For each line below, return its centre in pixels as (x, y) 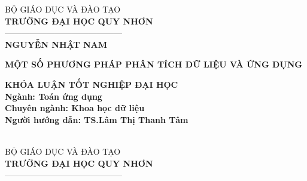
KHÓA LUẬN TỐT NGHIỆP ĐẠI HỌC (92, 84)
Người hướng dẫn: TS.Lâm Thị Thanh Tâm (97, 119)
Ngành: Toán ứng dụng (54, 96)
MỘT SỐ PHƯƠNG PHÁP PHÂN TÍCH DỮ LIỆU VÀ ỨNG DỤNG (153, 64)
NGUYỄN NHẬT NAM (56, 44)
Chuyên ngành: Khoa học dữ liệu (75, 108)
